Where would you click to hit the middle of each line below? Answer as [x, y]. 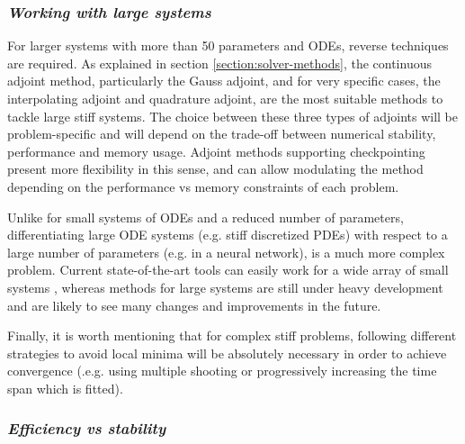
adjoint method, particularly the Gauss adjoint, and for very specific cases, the [224, 81]
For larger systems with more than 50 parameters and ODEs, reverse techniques [228, 45]
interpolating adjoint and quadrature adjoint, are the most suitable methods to [225, 98]
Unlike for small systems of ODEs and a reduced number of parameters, [206, 217]
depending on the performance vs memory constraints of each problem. [203, 186]
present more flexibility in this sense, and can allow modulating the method [215, 169]
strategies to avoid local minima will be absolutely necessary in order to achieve [227, 353]
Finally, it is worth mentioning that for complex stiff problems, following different [232, 335]
